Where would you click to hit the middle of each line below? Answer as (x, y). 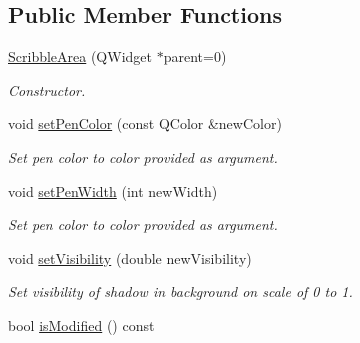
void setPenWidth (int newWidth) (113, 190)
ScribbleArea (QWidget (80, 56)
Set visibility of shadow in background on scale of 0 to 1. (180, 291)
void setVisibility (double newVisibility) (130, 257)
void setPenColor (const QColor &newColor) (145, 123)
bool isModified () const (81, 324)
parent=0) (195, 56)
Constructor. (47, 89)
